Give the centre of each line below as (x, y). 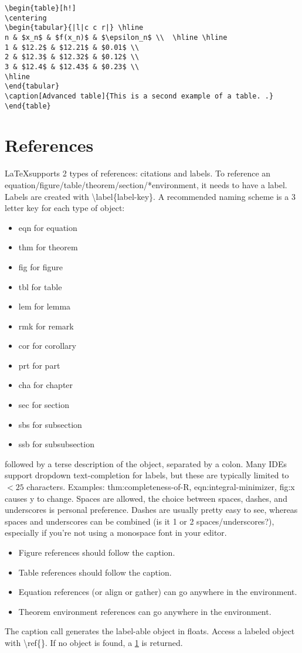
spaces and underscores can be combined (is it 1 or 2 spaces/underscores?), (140, 521)
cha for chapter (46, 385)
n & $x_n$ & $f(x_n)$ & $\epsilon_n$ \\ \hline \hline (116, 37)
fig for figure (40, 266)
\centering (26, 18)
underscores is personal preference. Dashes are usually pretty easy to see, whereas (151, 510)
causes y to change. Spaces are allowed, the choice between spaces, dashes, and (146, 498)
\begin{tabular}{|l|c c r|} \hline (74, 28)
